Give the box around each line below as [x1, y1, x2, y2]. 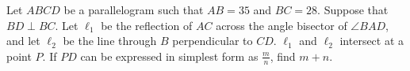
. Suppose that [317, 2, 389, 17]
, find [270, 47, 296, 64]
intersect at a [339, 32, 404, 49]
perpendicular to [172, 32, 253, 49]
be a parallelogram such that [63, 2, 204, 17]
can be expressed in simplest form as [80, 47, 259, 64]
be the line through [63, 32, 157, 49]
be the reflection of [101, 17, 193, 33]
